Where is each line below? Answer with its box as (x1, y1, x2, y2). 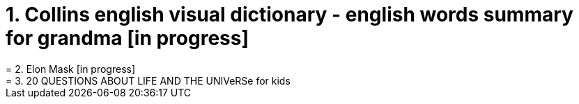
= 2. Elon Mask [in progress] (6, 62, 136, 75)
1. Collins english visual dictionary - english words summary (6, 3, 573, 26)
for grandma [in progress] (6, 26, 249, 50)
